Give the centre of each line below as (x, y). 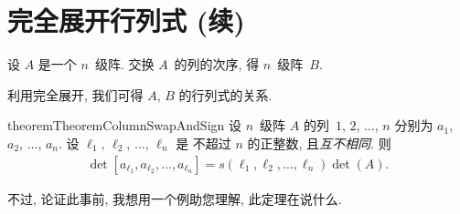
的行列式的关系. (225, 94)
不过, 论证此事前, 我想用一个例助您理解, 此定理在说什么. (175, 198)
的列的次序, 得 (217, 64)
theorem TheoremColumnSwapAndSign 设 (124, 125)
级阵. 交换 (124, 64)
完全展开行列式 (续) (126, 20)
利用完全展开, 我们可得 (75, 94)
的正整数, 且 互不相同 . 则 (319, 143)
